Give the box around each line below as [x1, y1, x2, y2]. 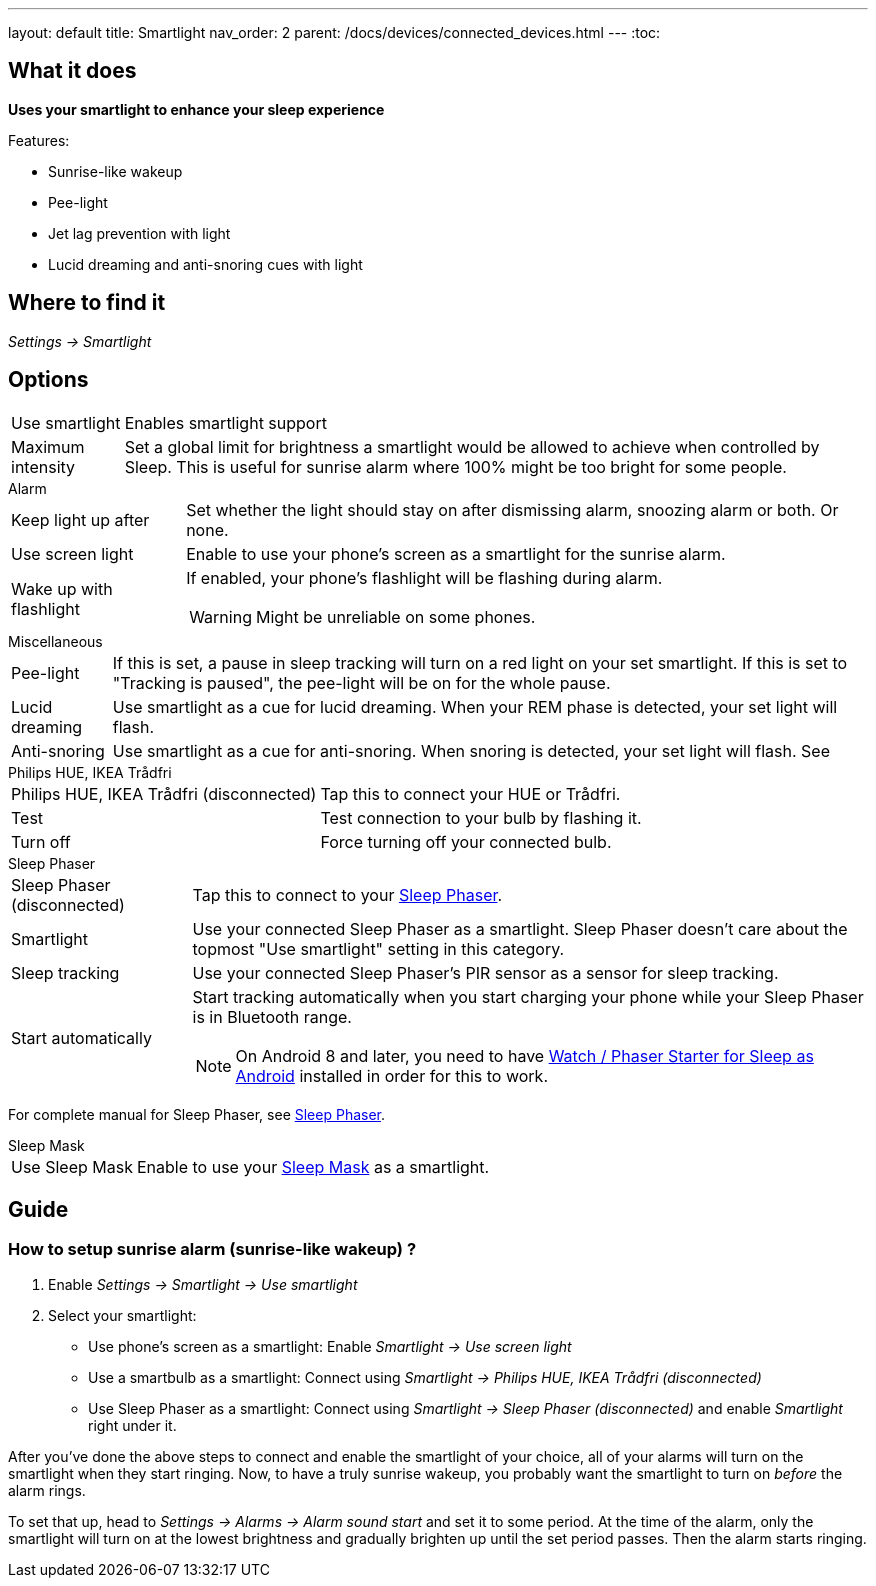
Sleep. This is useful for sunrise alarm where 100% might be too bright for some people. [124, 456, 787, 477]
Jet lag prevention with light [48, 224, 231, 242]
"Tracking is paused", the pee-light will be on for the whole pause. [112, 672, 611, 693]
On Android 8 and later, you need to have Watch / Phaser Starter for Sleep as [235, 1045, 814, 1066]
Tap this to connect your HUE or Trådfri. [320, 783, 621, 804]
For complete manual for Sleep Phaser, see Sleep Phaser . [8, 1105, 386, 1123]
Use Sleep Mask [11, 1156, 133, 1177]
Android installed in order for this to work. [235, 1065, 548, 1086]
